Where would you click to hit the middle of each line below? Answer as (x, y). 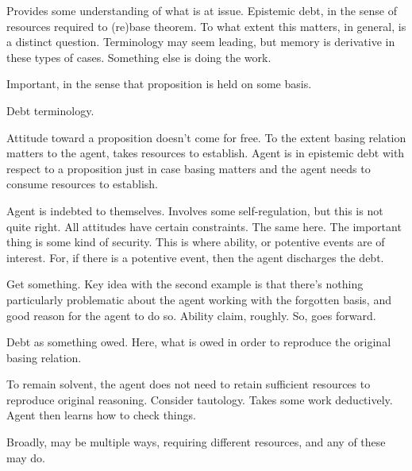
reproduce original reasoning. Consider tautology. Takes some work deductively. (200, 399)
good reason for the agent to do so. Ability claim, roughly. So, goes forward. (191, 315)
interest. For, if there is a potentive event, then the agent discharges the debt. (195, 257)
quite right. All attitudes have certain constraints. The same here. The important (204, 226)
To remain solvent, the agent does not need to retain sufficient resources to (189, 384)
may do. (26, 457)
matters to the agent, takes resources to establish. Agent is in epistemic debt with (206, 153)
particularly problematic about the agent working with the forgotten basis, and (199, 299)
